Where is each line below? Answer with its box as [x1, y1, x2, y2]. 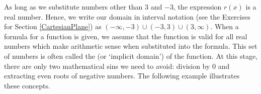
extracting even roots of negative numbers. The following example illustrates [4, 70, 240, 81]
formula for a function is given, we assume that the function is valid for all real [4, 31, 247, 41]
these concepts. [4, 80, 50, 90]
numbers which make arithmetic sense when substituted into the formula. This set [4, 41, 257, 51]
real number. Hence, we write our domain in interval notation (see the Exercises [4, 11, 250, 22]
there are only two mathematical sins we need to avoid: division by [4, 60, 210, 71]
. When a [210, 21, 239, 32]
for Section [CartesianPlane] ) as [4, 21, 102, 32]
